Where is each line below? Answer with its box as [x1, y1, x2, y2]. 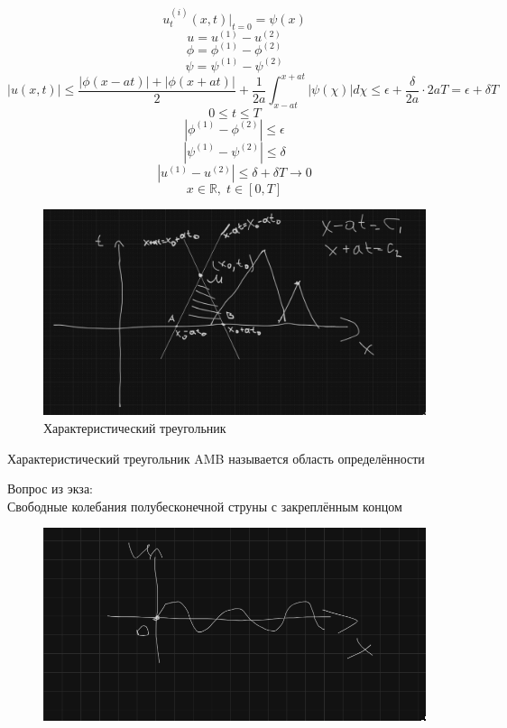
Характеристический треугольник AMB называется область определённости [7, 448, 425, 467]
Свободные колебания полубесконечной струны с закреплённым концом [7, 496, 402, 515]
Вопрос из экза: [7, 479, 94, 498]
